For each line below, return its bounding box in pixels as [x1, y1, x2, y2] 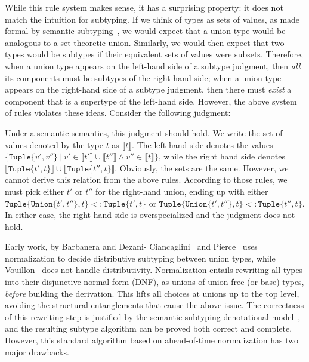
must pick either [5, 185, 64, 197]
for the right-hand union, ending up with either [95, 185, 268, 197]
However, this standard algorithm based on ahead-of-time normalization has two [5, 334, 299, 346]
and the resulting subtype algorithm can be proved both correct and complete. [5, 322, 292, 335]
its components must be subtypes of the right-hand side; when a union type [5, 71, 282, 84]
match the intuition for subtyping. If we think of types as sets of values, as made [5, 13, 300, 25]
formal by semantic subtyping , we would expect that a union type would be [5, 24, 286, 37]
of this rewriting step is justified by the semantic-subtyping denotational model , [5, 310, 301, 323]
